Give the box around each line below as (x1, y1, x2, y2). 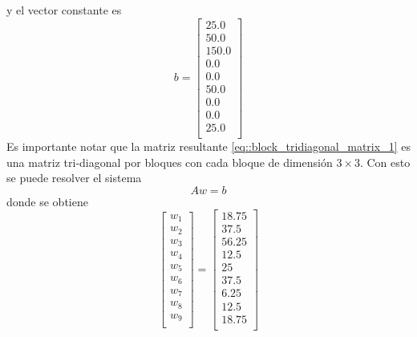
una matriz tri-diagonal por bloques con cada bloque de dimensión (6, 153, 333, 170)
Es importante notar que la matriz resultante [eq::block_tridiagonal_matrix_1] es (6, 137, 411, 154)
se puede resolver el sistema (6, 169, 142, 186)
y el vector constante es (6, 2, 122, 18)
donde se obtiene (6, 193, 88, 209)
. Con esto (359, 153, 411, 170)
